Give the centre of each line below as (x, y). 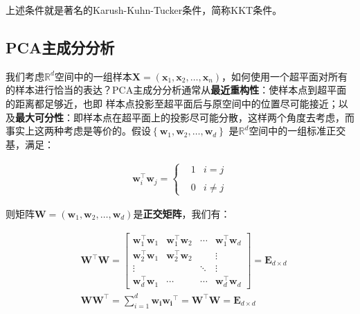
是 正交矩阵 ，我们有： (182, 213)
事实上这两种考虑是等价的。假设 (78, 131)
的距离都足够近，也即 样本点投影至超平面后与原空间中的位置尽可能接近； (172, 103)
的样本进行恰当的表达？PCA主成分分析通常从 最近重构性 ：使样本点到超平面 (176, 90)
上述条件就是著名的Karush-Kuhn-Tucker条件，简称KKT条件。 (144, 10)
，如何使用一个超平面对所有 (285, 76)
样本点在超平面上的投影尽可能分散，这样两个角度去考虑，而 (218, 117)
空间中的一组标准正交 (297, 131)
